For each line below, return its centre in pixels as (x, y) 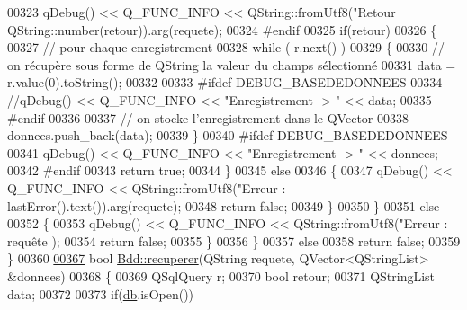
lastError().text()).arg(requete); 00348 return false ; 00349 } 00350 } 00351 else (224, 205)
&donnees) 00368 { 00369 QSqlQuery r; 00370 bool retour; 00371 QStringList (221, 275)
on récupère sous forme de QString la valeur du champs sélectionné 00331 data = (232, 64)
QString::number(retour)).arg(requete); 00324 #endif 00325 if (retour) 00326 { (222, 29)
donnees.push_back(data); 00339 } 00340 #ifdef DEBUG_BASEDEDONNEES (228, 135)
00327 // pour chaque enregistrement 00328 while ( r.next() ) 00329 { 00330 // (226, 47)
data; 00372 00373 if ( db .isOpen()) (101, 293)
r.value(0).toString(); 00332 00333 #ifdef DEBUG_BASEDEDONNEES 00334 (225, 82)
